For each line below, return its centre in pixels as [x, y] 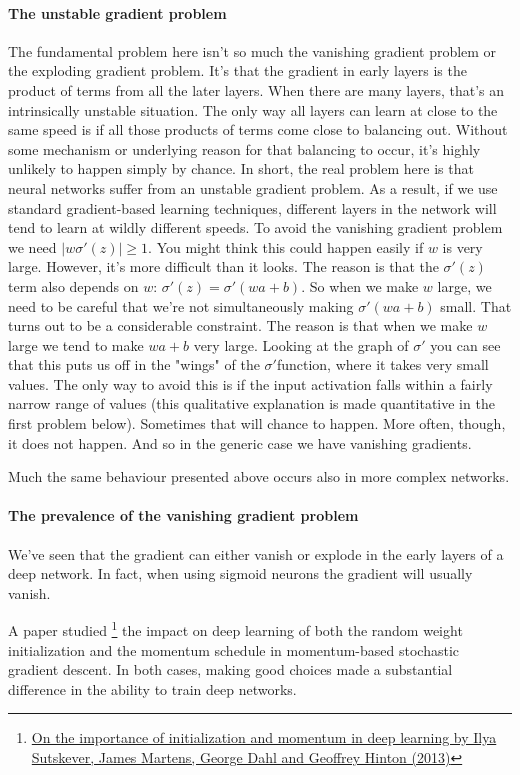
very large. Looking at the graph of [301, 344]
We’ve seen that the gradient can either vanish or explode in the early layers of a [256, 553]
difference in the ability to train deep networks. [152, 688]
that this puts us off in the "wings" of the [134, 364]
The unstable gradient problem [117, 12]
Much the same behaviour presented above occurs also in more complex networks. [259, 476]
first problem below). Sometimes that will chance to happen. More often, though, [257, 423]
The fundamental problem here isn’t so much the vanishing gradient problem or [252, 50]
